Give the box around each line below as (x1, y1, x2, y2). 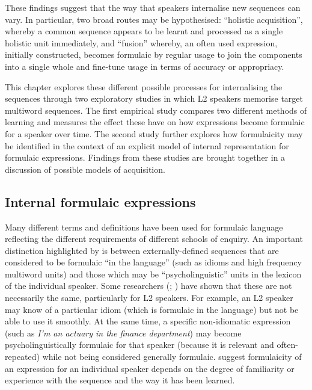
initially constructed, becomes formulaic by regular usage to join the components (5, 48, 302, 61)
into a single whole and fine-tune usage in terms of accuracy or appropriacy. (5, 60, 284, 72)
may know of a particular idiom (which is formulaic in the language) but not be (5, 303, 299, 315)
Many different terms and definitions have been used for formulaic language (5, 220, 283, 233)
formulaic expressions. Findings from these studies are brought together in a (5, 151, 286, 164)
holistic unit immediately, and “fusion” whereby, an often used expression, (5, 36, 278, 49)
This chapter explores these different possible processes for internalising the (5, 80, 283, 93)
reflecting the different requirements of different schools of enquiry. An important (5, 232, 303, 245)
